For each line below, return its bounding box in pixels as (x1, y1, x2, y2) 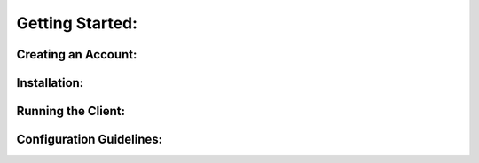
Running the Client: (16, 104, 126, 119)
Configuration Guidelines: (16, 132, 163, 147)
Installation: (16, 75, 84, 90)
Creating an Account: (16, 47, 137, 62)
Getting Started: (16, 13, 137, 33)
